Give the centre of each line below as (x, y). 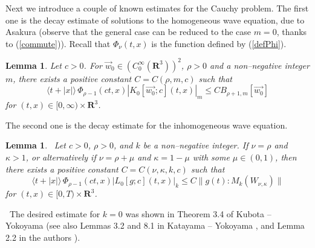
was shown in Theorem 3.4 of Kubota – (198, 213)
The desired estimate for (55, 213)
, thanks (292, 32)
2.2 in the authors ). (43, 237)
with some (211, 157)
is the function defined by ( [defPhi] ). (219, 43)
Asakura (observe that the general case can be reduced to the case (128, 32)
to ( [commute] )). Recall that (58, 43)
